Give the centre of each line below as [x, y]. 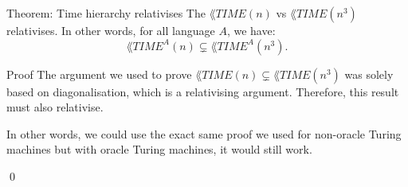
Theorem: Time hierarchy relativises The [106, 13]
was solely [369, 74]
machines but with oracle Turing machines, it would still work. [159, 149]
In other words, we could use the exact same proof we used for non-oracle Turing [204, 133]
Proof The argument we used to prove [99, 74]
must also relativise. [55, 107]
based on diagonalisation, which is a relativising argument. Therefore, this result [203, 91]
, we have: [251, 30]
